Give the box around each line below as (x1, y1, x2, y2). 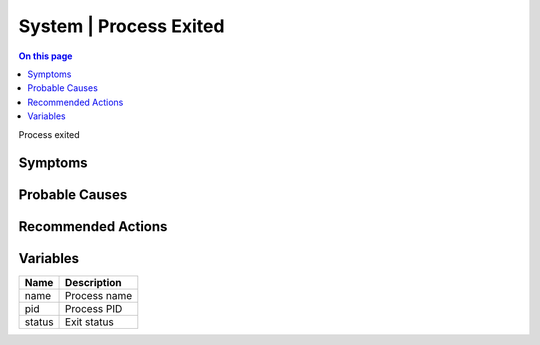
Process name (65, 289, 133, 303)
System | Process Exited (18, 15, 225, 37)
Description (65, 276, 122, 290)
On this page (18, 50, 73, 62)
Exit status (65, 315, 114, 329)
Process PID (65, 302, 123, 316)
